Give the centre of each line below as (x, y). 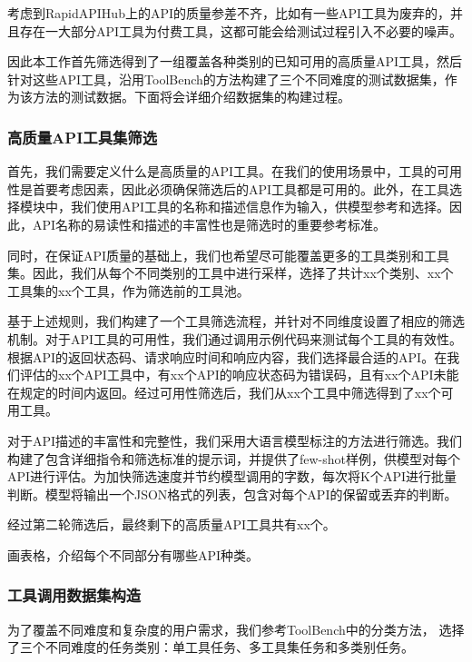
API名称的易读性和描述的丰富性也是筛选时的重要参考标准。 (209, 224)
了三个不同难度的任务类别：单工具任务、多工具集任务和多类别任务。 (211, 647)
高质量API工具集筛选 (83, 137)
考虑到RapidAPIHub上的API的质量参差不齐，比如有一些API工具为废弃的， (229, 13)
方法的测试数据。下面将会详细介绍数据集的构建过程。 (191, 97)
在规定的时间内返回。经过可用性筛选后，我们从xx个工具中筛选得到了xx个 (224, 392)
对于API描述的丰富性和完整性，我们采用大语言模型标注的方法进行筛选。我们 (235, 440)
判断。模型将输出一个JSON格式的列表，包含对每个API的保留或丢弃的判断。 (232, 494)
